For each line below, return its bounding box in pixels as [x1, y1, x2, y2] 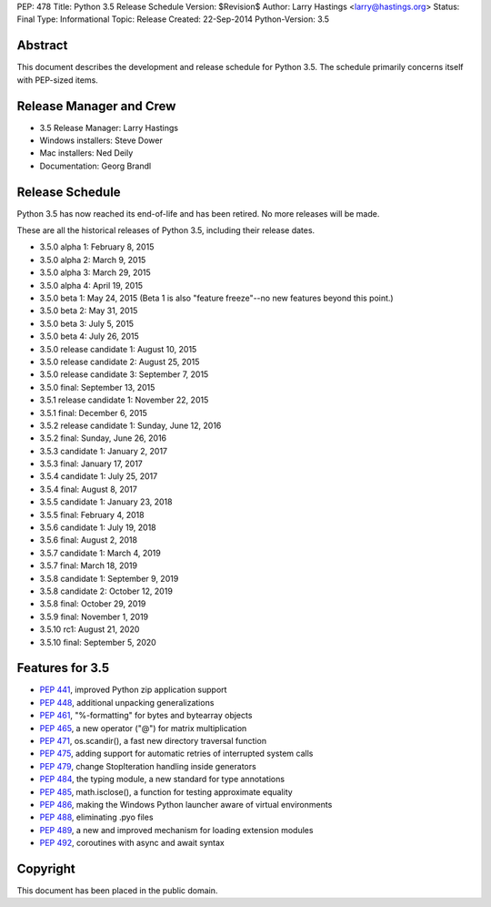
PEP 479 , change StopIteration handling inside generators [39, 760, 256, 771]
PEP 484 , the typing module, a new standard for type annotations [39, 774, 286, 785]
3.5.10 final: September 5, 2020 [39, 637, 156, 647]
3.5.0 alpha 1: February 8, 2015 [39, 241, 155, 252]
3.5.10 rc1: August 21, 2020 [39, 624, 140, 635]
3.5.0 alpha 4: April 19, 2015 [39, 280, 144, 290]
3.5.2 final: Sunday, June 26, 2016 [39, 433, 167, 443]
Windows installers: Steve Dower [39, 135, 163, 146]
